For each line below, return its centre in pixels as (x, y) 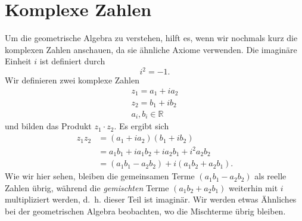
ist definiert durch (72, 61)
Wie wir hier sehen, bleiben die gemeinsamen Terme (100, 176)
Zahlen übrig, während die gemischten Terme (87, 187)
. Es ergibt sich (141, 126)
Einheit (18, 61)
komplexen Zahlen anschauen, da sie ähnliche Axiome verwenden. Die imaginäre (151, 49)
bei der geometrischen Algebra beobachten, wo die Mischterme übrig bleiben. (145, 211)
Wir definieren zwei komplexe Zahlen (72, 80)
